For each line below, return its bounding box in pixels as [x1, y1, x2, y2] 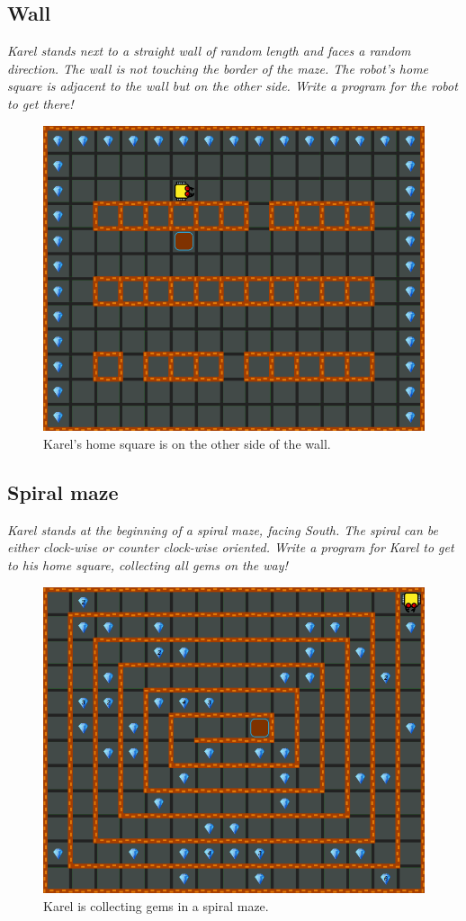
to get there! [7, 94, 74, 112]
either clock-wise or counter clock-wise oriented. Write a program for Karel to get [7, 538, 454, 557]
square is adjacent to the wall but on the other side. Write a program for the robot [7, 76, 458, 95]
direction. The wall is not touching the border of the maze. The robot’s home [7, 58, 429, 77]
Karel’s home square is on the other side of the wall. [43, 434, 331, 452]
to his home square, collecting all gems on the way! [7, 555, 288, 574]
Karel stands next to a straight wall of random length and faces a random [7, 41, 411, 60]
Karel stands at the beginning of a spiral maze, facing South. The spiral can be [7, 520, 439, 539]
